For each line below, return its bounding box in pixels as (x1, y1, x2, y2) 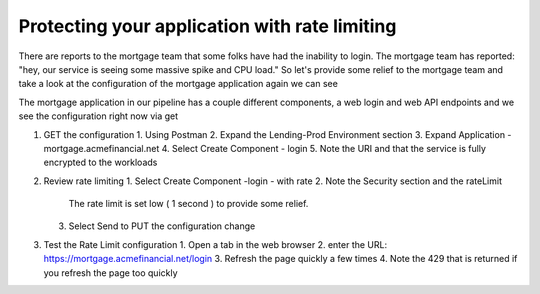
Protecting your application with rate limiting (18, 15, 397, 37)
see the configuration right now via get (18, 110, 179, 122)
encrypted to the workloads (43, 156, 158, 169)
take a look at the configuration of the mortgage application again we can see (18, 78, 339, 90)
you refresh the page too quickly (43, 266, 179, 279)
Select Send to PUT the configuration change (68, 220, 256, 232)
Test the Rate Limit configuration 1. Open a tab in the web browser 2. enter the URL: (43, 238, 388, 250)
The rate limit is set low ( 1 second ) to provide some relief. (68, 198, 309, 210)
